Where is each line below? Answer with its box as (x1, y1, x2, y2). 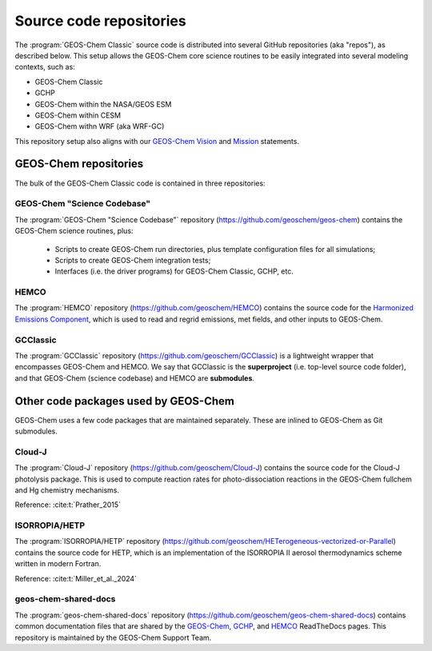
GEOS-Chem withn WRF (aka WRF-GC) (34, 122, 165, 131)
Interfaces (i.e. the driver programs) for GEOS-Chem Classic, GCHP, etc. (54, 266, 294, 276)
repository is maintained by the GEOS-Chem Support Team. (14, 633, 212, 642)
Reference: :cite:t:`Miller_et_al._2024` (14, 573, 138, 583)
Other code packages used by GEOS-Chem (14, 394, 235, 408)
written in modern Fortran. (14, 559, 102, 569)
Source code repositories (14, 12, 187, 30)
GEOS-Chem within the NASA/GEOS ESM (34, 99, 172, 109)
